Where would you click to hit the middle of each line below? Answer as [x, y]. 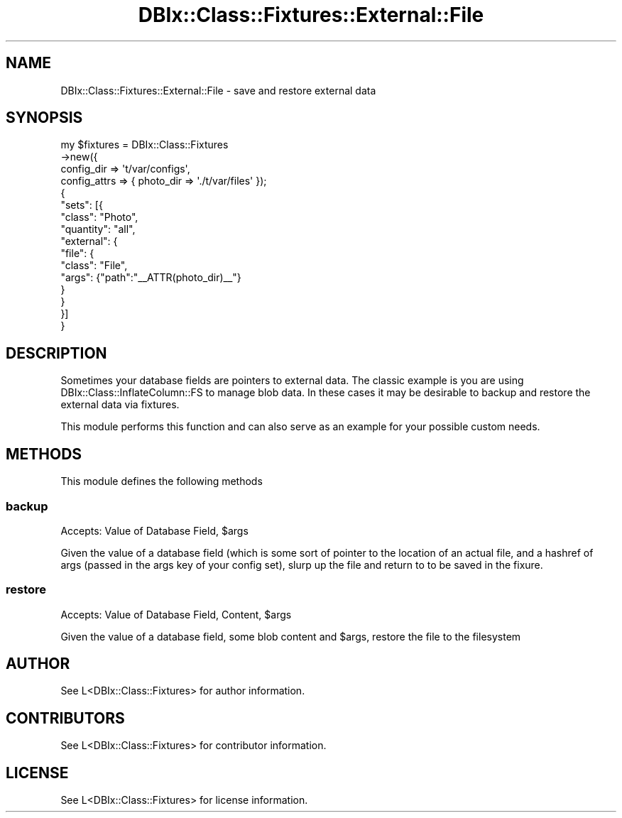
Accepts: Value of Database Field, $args [154, 530]
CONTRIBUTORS [65, 718]
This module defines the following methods [162, 481]
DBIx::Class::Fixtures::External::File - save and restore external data [218, 90]
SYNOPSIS [44, 118]
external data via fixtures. [120, 405]
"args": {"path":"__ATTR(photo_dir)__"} [151, 278]
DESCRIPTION [56, 353]
